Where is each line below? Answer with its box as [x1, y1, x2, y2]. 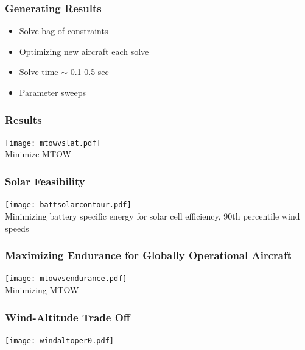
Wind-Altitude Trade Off [5, 309, 130, 324]
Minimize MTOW [5, 148, 71, 160]
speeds [5, 221, 29, 234]
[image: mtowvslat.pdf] [5, 138, 101, 148]
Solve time [19, 65, 58, 78]
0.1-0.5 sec [70, 65, 109, 78]
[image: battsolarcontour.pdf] [5, 201, 131, 210]
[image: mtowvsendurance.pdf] [5, 274, 127, 284]
